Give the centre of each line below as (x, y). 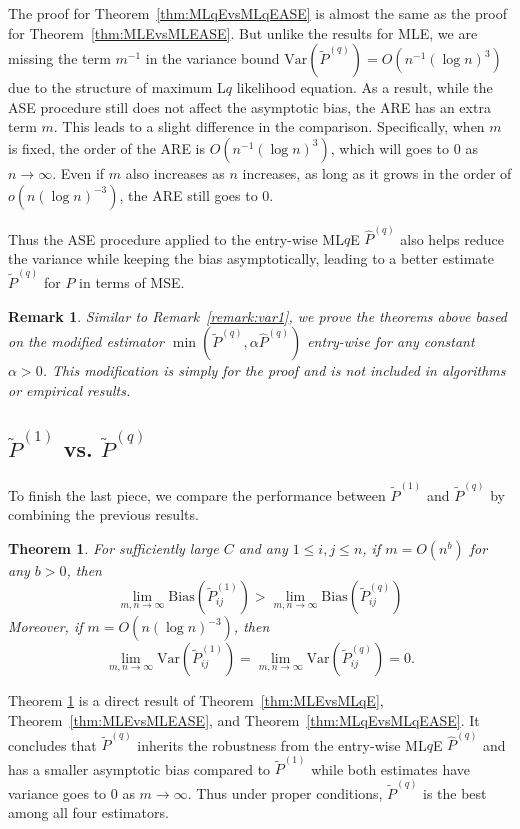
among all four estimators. (88, 812)
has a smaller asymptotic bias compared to (139, 768)
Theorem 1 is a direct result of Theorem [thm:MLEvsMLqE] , (196, 700)
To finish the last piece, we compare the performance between (197, 494)
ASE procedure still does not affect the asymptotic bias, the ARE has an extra (249, 106)
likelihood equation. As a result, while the (364, 87)
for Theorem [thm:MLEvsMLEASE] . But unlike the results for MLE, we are (243, 32)
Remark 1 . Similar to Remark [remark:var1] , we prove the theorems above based (258, 315)
